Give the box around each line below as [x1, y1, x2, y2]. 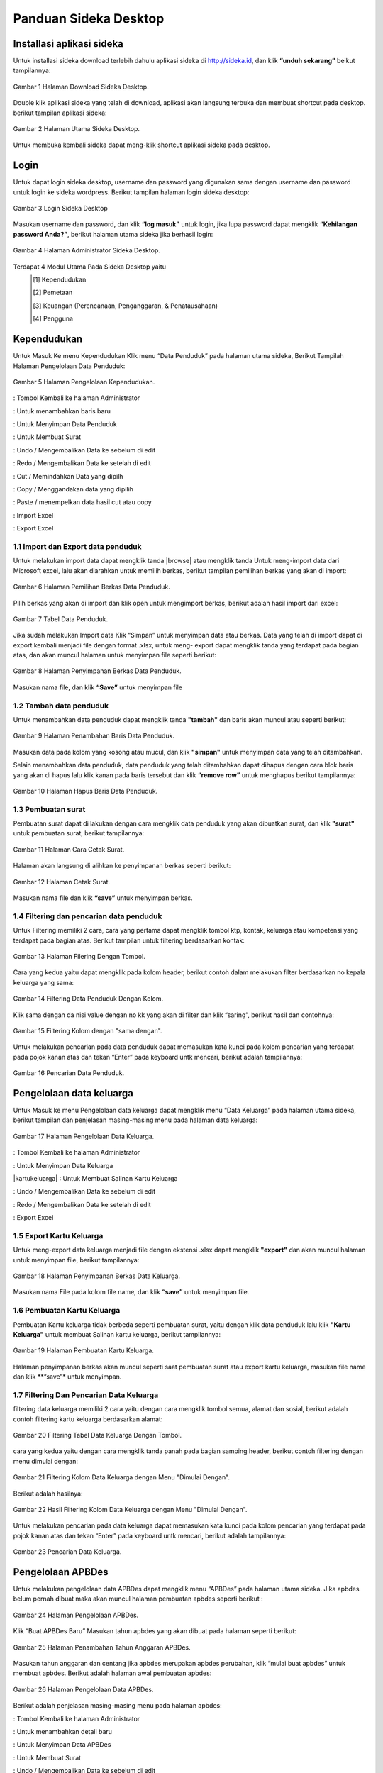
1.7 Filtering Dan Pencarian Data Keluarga [13, 1390, 159, 1400]
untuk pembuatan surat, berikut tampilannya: [13, 829, 145, 838]
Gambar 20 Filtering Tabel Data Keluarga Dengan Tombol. [13, 1431, 182, 1440]
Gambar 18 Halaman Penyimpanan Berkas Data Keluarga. [13, 1272, 181, 1280]
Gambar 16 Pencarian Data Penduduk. [13, 1069, 124, 1077]
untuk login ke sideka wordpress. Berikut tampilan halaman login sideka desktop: [13, 188, 250, 196]
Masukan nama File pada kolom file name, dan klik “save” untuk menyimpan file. [13, 1288, 250, 1296]
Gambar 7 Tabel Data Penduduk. [13, 614, 109, 623]
